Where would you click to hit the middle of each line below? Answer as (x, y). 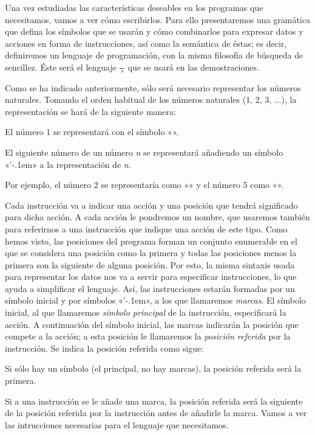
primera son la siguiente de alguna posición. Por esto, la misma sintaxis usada (150, 264)
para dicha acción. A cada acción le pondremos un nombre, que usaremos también (157, 217)
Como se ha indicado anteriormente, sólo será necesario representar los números (153, 87)
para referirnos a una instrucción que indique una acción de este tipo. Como (146, 228)
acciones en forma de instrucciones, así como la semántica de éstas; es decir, (146, 43)
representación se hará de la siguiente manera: (90, 111)
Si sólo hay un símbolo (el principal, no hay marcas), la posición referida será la (153, 368)
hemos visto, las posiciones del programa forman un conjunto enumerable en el (151, 241)
